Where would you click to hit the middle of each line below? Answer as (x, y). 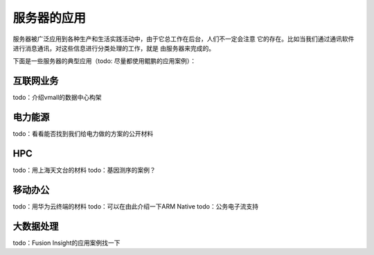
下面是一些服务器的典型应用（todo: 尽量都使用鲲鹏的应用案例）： (105, 61)
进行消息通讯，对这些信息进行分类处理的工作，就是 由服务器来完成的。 (114, 48)
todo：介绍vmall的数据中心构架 (57, 98)
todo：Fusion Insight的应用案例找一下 (66, 243)
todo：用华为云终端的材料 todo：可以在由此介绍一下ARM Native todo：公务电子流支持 (136, 206)
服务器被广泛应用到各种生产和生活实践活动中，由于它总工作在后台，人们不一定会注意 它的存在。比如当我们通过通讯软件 (184, 39)
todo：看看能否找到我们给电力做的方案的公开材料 (83, 134)
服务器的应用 (50, 18)
